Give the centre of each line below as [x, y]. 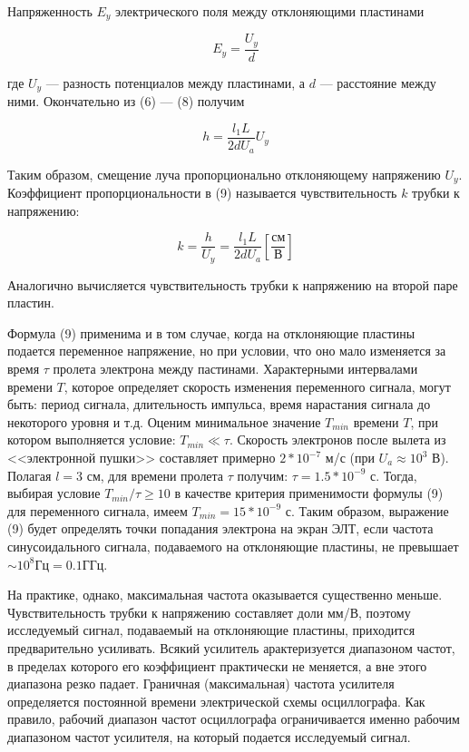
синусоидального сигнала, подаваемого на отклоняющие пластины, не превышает [233, 546]
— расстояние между [378, 82]
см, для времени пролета [155, 475]
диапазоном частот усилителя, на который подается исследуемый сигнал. [209, 736]
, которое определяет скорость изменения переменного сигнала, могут [257, 386]
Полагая [29, 475]
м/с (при [350, 457]
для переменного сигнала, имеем [98, 510]
